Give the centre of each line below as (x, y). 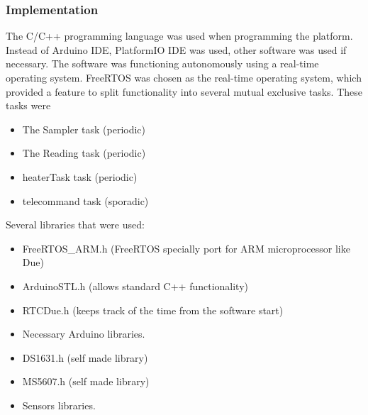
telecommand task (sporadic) (85, 200)
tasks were (28, 105)
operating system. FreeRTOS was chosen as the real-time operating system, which (184, 77)
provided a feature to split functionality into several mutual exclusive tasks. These (184, 91)
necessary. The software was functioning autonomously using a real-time (162, 63)
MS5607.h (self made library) (86, 381)
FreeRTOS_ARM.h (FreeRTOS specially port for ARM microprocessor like (186, 248)
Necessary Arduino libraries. (84, 334)
